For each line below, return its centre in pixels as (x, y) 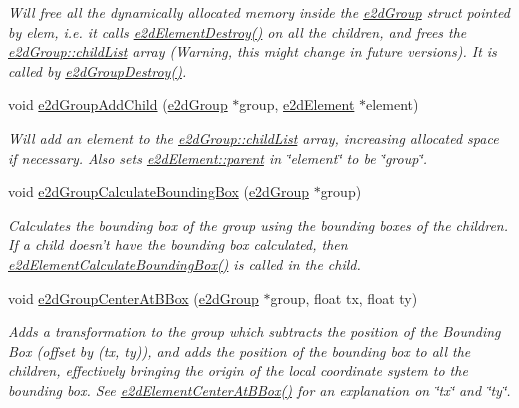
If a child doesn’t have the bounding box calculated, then (178, 244)
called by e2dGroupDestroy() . (97, 70)
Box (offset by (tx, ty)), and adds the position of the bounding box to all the (239, 350)
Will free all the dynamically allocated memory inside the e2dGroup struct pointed (259, 12)
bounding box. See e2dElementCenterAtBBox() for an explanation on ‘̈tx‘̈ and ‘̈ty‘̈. (259, 389)
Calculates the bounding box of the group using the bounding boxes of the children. (258, 224)
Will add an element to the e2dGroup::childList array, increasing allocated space (253, 137)
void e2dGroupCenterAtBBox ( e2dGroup (133, 297)
